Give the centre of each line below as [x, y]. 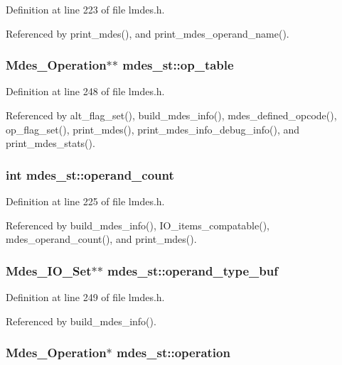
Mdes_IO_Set [49, 270]
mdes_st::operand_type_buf [193, 270]
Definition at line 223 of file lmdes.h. [85, 9]
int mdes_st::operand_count [90, 174]
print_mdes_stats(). [50, 143]
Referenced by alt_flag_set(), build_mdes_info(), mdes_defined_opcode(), [171, 115]
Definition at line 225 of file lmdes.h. [85, 201]
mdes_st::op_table [178, 65]
